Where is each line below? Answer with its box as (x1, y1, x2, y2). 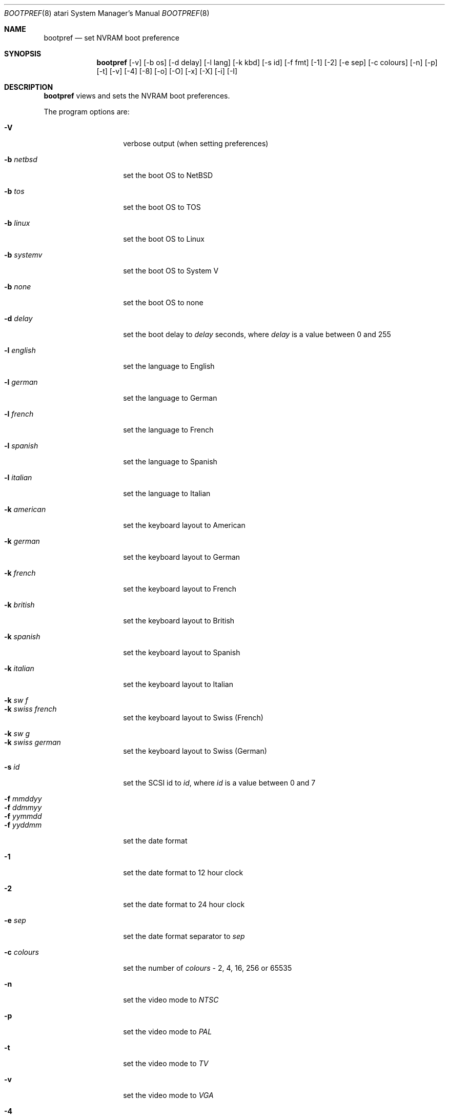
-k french (4, 568, 36, 577)
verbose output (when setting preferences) (123, 139, 269, 148)
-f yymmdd (4, 812, 42, 820)
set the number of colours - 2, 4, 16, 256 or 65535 (123, 964, 292, 972)
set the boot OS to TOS (123, 203, 201, 211)
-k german (4, 537, 40, 545)
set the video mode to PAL (123, 1027, 212, 1036)
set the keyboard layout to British (123, 616, 235, 625)
